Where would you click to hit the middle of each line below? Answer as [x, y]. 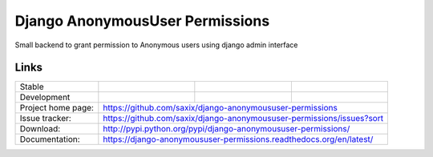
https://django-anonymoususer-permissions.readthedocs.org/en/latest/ [238, 139]
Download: [40, 129]
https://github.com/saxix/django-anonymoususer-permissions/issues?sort [243, 119]
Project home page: [57, 108]
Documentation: [50, 139]
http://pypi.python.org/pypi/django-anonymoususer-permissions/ [227, 129]
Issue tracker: [45, 119]
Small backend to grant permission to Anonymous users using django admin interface [156, 45]
